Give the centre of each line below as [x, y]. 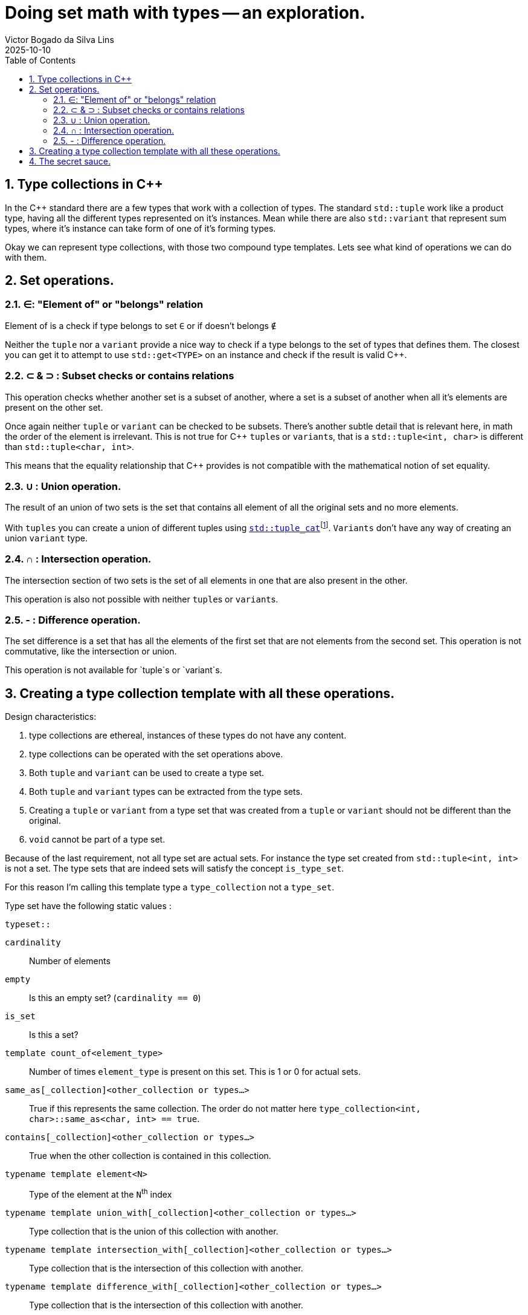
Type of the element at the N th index [101, 1193]
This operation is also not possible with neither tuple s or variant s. [142, 599]
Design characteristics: [51, 717]
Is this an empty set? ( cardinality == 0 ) [115, 998]
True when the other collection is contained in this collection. [150, 1156]
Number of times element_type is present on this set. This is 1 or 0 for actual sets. [195, 1072]
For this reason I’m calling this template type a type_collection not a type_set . [170, 887]
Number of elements [70, 961]
